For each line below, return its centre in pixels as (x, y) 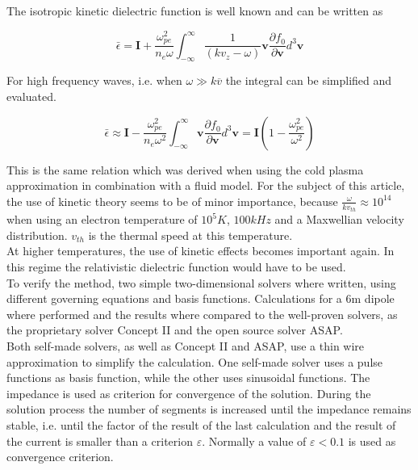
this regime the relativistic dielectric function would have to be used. (176, 266)
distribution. (37, 235)
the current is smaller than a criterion (100, 441)
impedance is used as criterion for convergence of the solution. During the (189, 393)
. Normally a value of (254, 441)
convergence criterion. (60, 457)
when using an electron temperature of (102, 219)
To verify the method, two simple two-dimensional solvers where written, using (201, 282)
